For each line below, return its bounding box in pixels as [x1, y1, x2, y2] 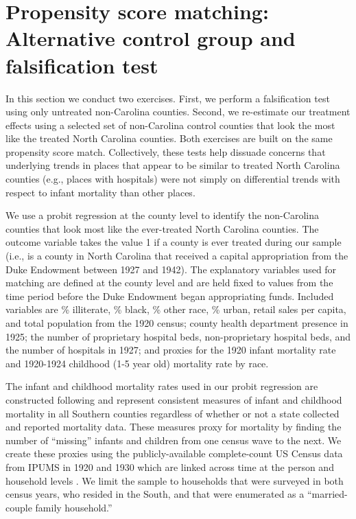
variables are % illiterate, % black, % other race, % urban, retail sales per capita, [5, 302, 346, 316]
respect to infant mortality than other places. [5, 185, 195, 199]
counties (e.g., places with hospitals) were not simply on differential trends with [5, 172, 340, 186]
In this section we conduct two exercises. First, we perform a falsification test [5, 91, 330, 105]
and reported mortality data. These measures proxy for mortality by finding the [5, 419, 342, 434]
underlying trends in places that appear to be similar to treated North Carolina [5, 158, 340, 172]
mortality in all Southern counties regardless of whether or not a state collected [5, 406, 340, 420]
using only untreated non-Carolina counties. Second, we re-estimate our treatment [5, 104, 351, 119]
